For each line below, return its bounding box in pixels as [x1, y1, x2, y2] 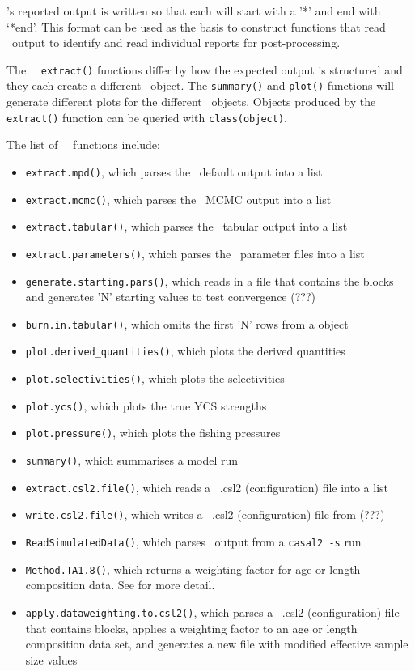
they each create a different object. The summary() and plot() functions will [6, 77, 394, 94]
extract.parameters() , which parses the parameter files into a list [25, 244, 365, 261]
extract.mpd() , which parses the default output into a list [25, 163, 323, 180]
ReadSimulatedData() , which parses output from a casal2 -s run [25, 533, 362, 550]
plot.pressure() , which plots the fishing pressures [25, 424, 281, 441]
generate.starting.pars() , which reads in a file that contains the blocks [25, 272, 394, 289]
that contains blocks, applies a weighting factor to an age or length [25, 619, 358, 636]
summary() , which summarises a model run [25, 452, 239, 469]
